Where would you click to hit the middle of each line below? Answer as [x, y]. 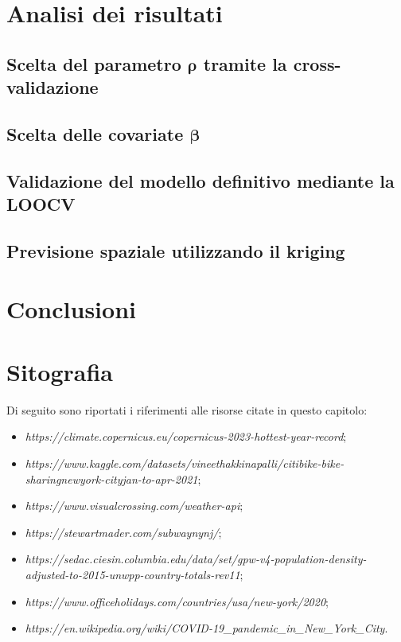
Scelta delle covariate [95, 133]
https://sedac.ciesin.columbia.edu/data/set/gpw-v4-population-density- [196, 559]
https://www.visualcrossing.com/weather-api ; [134, 506]
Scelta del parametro [94, 63]
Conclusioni [71, 309]
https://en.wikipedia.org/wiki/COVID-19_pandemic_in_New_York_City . [206, 628]
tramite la [245, 63]
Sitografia [60, 371]
